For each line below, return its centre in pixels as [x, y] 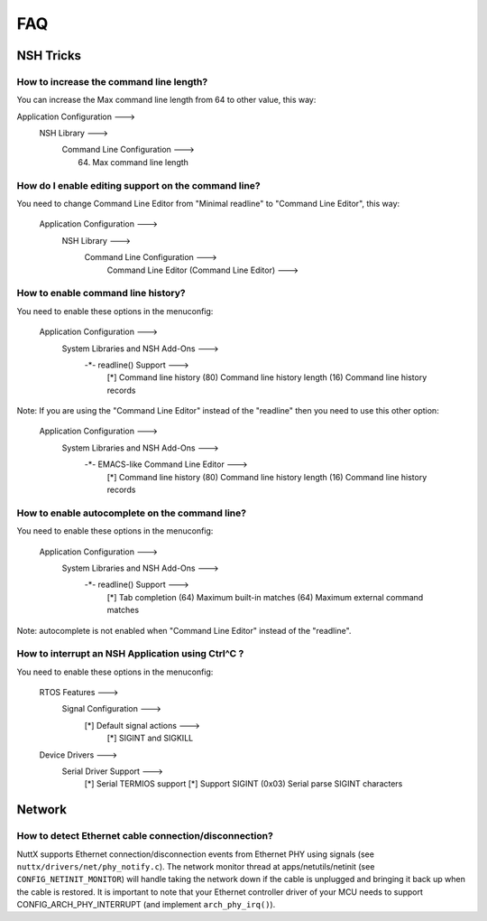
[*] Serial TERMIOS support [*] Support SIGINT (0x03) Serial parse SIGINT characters [243, 784]
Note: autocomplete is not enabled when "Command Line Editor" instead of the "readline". [184, 630]
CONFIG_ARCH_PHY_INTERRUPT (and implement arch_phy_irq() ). [146, 905]
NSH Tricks [49, 56]
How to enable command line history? [101, 293]
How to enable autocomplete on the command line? [132, 513]
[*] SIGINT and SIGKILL [150, 738]
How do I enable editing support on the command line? [138, 185]
